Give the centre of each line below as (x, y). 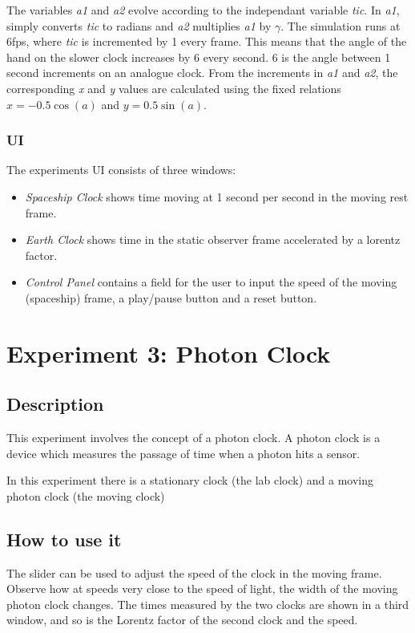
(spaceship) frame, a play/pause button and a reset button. (171, 297)
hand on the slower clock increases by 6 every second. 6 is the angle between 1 (199, 57)
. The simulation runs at (340, 25)
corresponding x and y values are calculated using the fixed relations (174, 88)
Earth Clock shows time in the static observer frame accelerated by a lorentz (213, 239)
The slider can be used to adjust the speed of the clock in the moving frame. (194, 572)
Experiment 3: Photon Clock (169, 353)
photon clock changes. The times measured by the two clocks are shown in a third (208, 604)
